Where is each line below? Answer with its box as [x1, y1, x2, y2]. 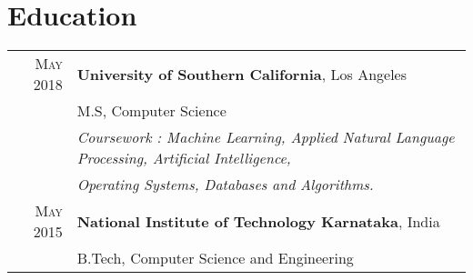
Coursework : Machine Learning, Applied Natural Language [76, 126, 455, 148]
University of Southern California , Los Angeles [76, 63, 407, 85]
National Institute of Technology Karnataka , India [76, 210, 440, 232]
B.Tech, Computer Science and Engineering [76, 247, 354, 269]
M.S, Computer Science [76, 100, 226, 122]
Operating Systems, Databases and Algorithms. [76, 174, 374, 195]
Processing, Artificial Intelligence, [76, 147, 291, 169]
